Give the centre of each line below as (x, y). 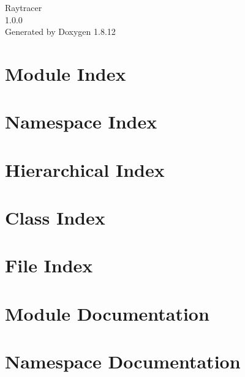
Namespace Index (81, 121)
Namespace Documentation (123, 361)
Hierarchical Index (85, 169)
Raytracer (24, 7)
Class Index (55, 218)
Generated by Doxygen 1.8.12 (60, 32)
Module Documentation (107, 313)
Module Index (66, 73)
